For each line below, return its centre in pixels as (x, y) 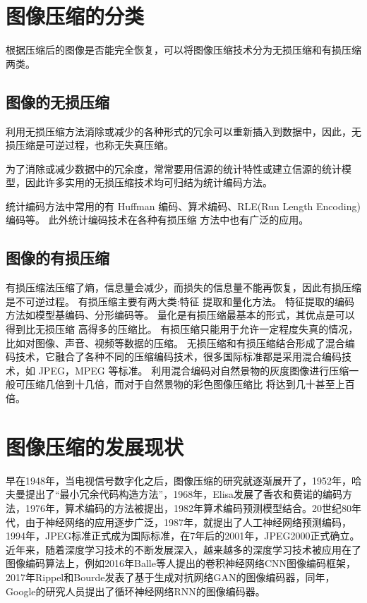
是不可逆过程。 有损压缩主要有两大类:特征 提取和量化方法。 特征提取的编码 (180, 301)
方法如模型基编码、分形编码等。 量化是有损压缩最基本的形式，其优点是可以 (180, 315)
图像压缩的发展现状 (95, 446)
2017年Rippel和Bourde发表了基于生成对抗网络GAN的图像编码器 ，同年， (170, 577)
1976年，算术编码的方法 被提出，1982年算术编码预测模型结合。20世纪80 (188, 507)
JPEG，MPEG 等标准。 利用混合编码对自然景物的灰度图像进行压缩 (194, 370)
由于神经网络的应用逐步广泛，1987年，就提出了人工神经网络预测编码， (188, 522)
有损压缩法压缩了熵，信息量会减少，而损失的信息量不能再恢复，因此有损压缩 (183, 287)
